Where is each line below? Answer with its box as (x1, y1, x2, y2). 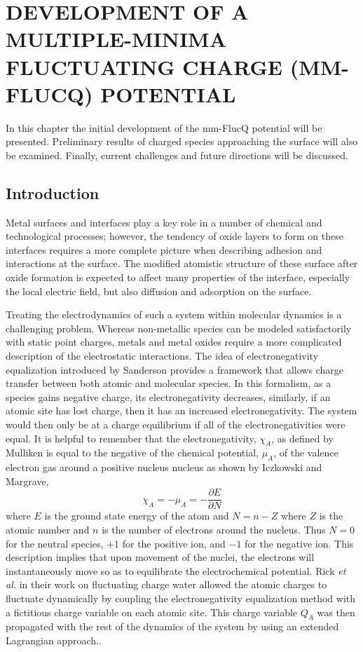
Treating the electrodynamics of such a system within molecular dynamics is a (6, 307, 342, 322)
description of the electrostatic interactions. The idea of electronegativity (6, 348, 319, 363)
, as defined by (271, 430, 334, 445)
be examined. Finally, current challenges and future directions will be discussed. (6, 147, 348, 162)
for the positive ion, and (122, 536, 226, 550)
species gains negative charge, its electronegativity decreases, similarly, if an (6, 389, 331, 404)
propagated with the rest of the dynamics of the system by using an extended (6, 619, 339, 634)
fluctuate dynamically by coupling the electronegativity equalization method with (6, 590, 356, 605)
